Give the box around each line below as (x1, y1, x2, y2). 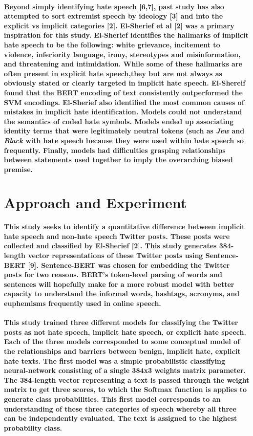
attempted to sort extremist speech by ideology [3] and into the (4, 11, 223, 21)
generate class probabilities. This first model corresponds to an (4, 393, 221, 404)
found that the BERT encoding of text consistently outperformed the (4, 87, 243, 97)
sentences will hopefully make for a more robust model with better (4, 279, 234, 289)
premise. (4, 164, 33, 174)
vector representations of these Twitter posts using (28, 250, 203, 261)
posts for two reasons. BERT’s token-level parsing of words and (4, 269, 222, 280)
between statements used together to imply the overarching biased (4, 154, 233, 165)
